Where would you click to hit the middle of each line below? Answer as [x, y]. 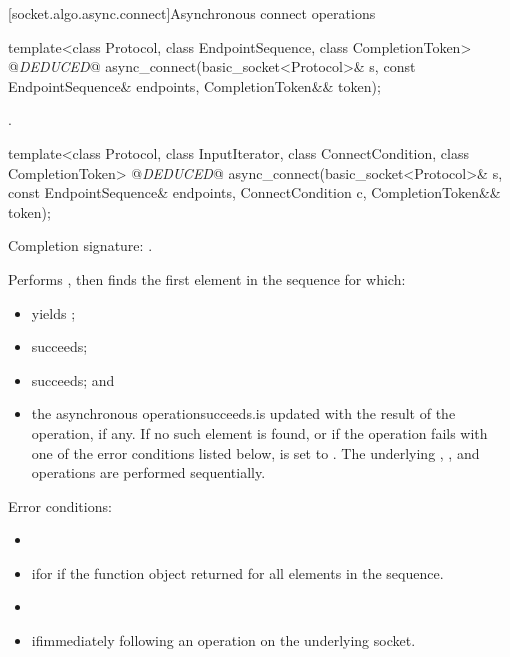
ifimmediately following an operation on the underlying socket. [223, 640]
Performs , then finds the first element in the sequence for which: [207, 278]
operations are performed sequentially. [148, 472]
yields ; [53, 312]
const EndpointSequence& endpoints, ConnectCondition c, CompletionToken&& [254, 192]
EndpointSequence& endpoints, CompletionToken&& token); [194, 85]
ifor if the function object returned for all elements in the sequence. [237, 572]
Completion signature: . [80, 245]
